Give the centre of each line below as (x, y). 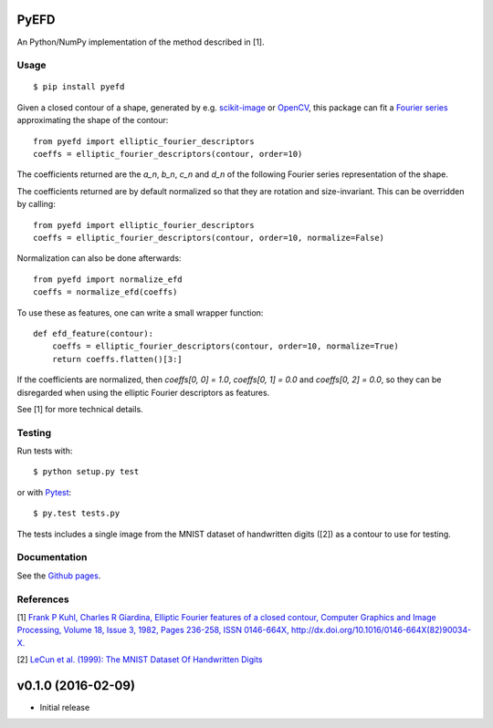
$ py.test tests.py (77, 514)
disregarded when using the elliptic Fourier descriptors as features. (143, 392)
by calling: (37, 204)
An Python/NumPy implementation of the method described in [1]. (141, 42)
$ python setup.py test (86, 472)
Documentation (52, 557)
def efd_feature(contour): (94, 333)
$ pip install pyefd (79, 87)
